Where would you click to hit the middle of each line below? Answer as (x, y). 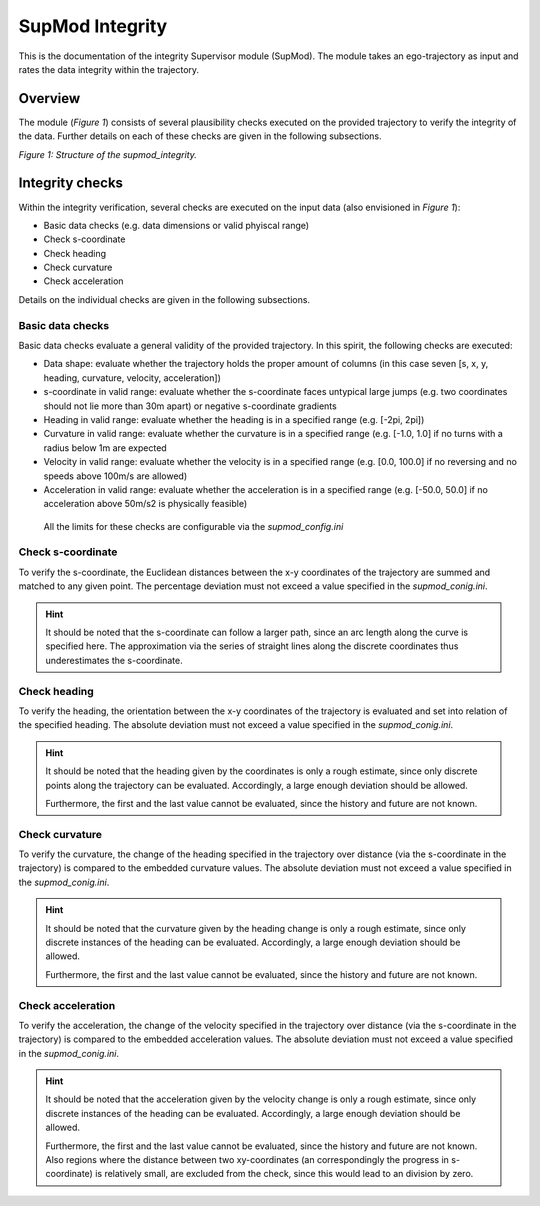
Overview (49, 98)
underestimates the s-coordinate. (114, 660)
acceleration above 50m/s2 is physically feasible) (145, 504)
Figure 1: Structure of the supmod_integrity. (107, 154)
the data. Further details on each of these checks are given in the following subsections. (200, 136)
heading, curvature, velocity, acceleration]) (132, 377)
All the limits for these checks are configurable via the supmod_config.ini (193, 526)
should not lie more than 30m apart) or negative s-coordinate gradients (190, 406)
